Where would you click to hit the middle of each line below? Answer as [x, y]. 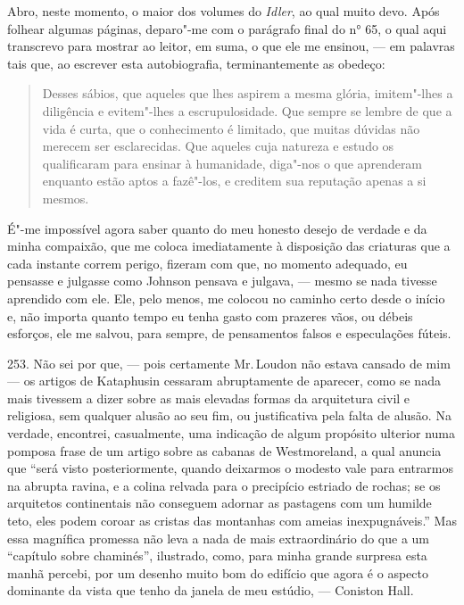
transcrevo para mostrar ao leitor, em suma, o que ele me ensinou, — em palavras [231, 46]
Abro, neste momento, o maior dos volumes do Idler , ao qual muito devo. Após [224, 11]
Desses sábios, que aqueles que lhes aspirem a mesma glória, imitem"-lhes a [248, 93]
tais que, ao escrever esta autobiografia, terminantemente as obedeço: [196, 63]
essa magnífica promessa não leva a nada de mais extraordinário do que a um [219, 538]
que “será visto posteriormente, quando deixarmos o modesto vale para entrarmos [231, 468]
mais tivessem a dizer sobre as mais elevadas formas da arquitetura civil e [209, 398]
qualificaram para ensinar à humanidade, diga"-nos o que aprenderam [232, 163]
